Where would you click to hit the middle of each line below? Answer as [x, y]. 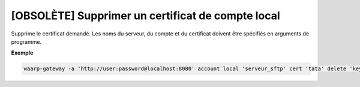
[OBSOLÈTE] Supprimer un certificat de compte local [145, 16]
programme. [26, 41]
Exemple [22, 53]
